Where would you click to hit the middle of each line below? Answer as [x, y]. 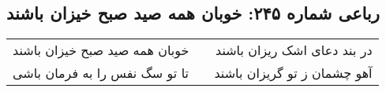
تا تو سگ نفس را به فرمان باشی [101, 73]
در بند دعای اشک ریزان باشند [294, 50]
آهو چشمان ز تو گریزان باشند [293, 73]
